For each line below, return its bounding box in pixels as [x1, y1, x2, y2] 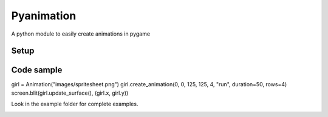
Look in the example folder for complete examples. [11, 100, 138, 108]
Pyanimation [11, 9, 77, 22]
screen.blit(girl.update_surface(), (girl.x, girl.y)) [11, 89, 129, 96]
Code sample [11, 65, 63, 75]
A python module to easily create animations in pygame [11, 30, 151, 37]
